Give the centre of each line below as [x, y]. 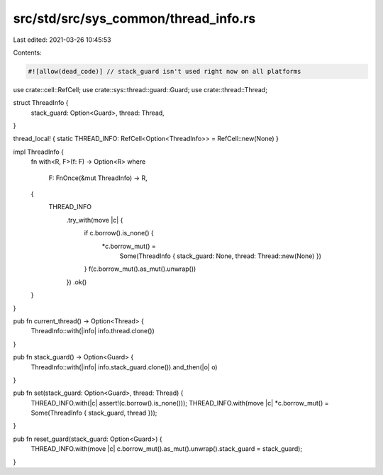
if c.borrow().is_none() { [119, 233]
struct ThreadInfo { [41, 103]
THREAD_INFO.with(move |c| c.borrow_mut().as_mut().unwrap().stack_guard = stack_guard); [167, 449]
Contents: [27, 52]
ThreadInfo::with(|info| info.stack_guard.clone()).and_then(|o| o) [124, 367]
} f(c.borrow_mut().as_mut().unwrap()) [140, 269]
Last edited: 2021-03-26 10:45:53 [62, 40]
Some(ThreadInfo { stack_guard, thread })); [94, 413]
